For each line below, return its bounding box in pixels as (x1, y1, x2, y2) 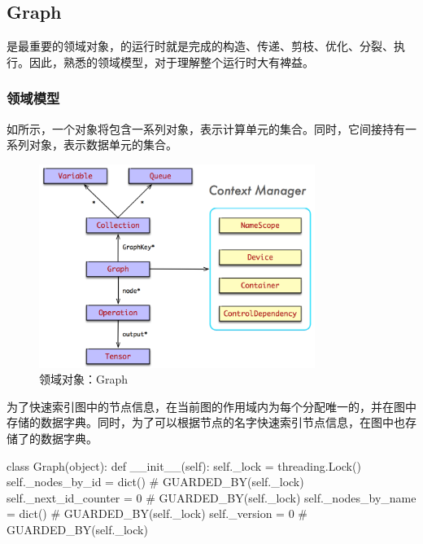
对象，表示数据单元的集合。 (28, 136, 177, 153)
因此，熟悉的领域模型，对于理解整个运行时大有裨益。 (28, 53, 314, 70)
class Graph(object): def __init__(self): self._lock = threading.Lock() (7, 457, 361, 474)
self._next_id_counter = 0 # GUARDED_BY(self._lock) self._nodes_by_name (7, 489, 416, 506)
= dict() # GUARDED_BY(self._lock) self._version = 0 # (7, 505, 307, 522)
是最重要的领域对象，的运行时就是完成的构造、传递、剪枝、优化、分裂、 (7, 37, 394, 55)
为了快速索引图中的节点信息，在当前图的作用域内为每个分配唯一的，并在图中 (7, 397, 416, 415)
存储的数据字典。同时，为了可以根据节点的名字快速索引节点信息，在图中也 (7, 414, 405, 431)
